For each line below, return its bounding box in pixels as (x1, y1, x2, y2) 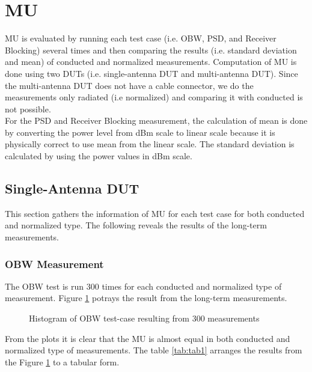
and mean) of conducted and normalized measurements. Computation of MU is (5, 55, 297, 68)
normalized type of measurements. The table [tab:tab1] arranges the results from (5, 344, 302, 356)
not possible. (5, 102, 51, 115)
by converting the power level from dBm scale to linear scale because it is (5, 126, 275, 138)
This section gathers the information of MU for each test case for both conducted (5, 207, 305, 219)
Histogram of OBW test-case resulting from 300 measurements (29, 312, 260, 325)
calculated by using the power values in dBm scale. (5, 150, 192, 162)
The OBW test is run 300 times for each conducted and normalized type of (5, 279, 282, 292)
